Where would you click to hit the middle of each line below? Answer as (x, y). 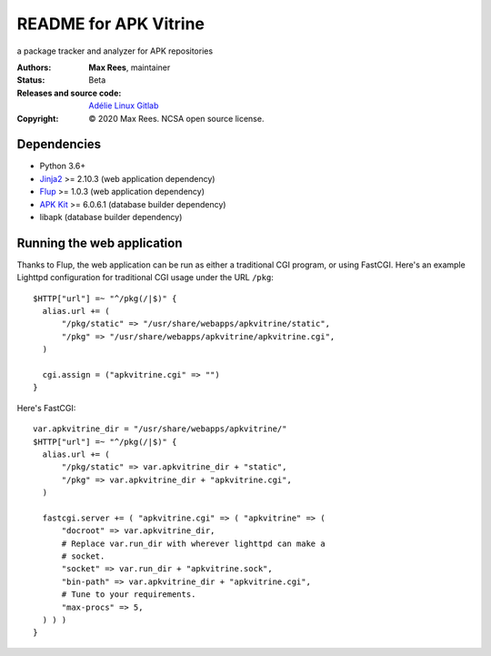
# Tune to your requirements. (129, 595)
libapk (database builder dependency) (111, 217)
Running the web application (100, 242)
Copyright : (38, 118)
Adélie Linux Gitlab (124, 106)
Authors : (34, 67)
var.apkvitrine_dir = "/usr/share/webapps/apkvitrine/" (160, 429)
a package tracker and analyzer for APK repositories (115, 51)
